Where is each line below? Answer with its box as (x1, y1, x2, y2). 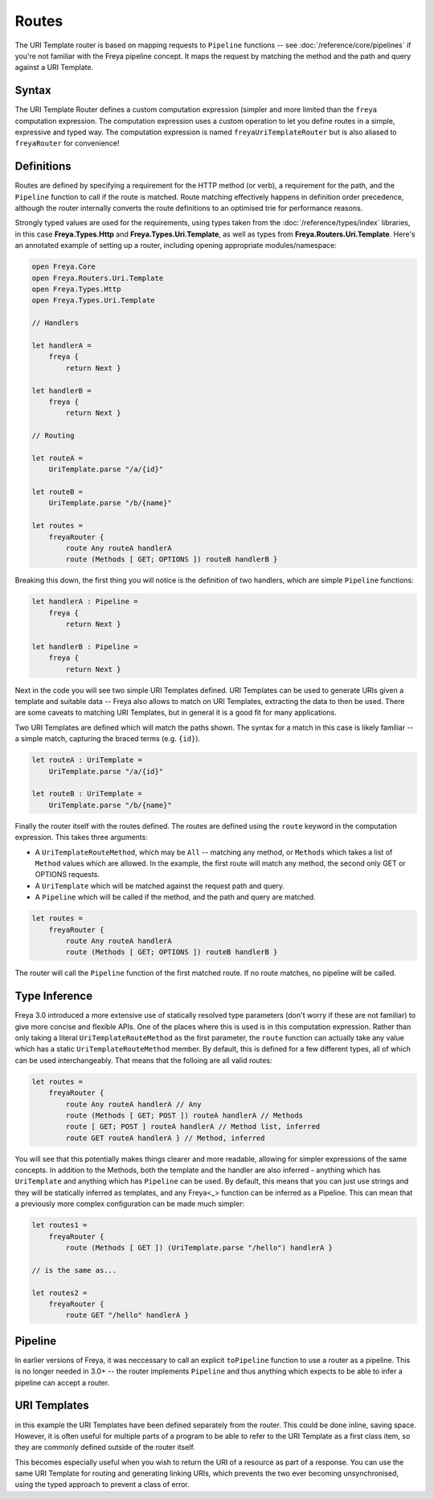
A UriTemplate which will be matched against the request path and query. (35, 881, 285, 891)
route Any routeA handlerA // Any (65, 1099, 202, 1109)
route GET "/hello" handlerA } (65, 1311, 189, 1320)
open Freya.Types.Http (31, 285, 121, 294)
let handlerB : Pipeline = (31, 642, 138, 651)
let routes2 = (31, 1288, 88, 1297)
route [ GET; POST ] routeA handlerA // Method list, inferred (65, 1122, 321, 1131)
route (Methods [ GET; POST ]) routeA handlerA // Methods (65, 1110, 304, 1120)
